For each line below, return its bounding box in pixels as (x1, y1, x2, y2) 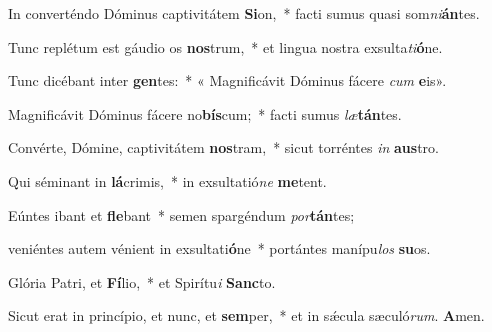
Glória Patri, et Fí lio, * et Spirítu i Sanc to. (8, 271, 276, 292)
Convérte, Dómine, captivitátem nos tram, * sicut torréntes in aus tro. (8, 137, 439, 158)
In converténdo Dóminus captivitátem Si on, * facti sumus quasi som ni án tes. (8, 3, 480, 23)
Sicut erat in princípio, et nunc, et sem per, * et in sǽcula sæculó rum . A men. (8, 305, 485, 326)
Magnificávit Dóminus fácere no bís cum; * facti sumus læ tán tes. (8, 103, 402, 124)
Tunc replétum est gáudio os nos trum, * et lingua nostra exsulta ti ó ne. (8, 36, 443, 57)
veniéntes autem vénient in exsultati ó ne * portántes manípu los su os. (8, 238, 431, 259)
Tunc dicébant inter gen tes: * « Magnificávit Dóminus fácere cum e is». (8, 70, 447, 91)
